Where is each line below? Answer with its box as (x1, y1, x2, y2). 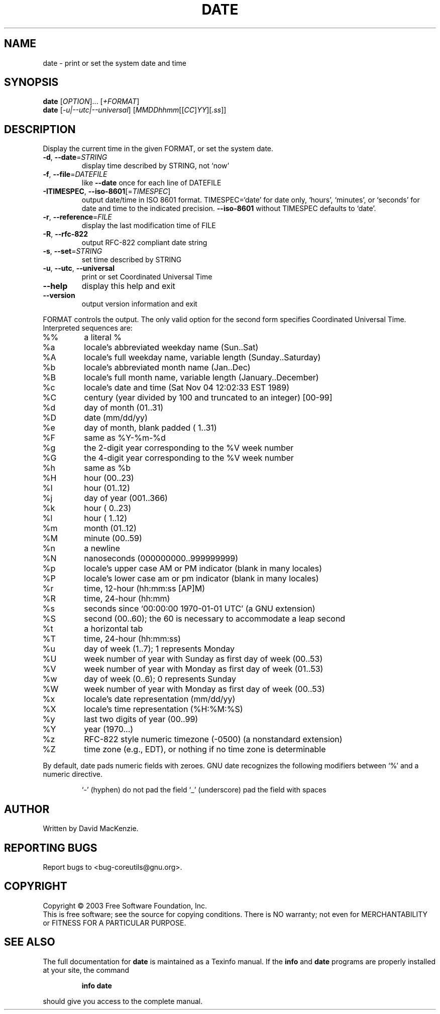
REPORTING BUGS (4, 841, 97, 854)
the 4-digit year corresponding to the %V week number (84, 453, 294, 463)
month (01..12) (84, 523, 137, 534)
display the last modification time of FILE (81, 221, 216, 230)
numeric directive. (43, 770, 103, 779)
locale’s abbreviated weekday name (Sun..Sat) (84, 342, 259, 353)
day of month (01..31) (84, 402, 164, 413)
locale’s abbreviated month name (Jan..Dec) (84, 362, 251, 373)
